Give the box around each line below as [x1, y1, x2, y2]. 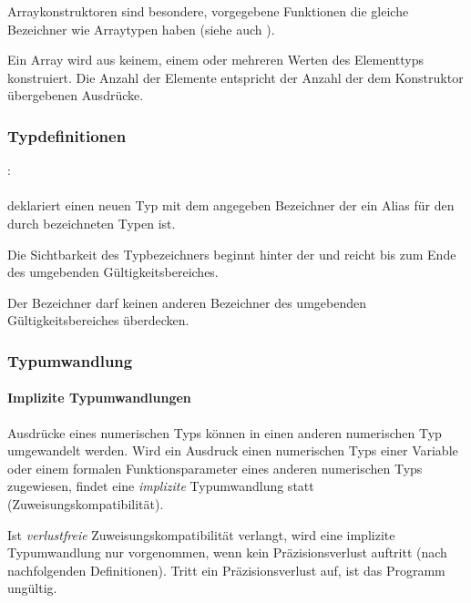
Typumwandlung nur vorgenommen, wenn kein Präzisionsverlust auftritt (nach [7, 543, 447, 562]
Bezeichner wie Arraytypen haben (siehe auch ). [7, 19, 275, 38]
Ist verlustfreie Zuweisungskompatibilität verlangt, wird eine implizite [7, 525, 395, 544]
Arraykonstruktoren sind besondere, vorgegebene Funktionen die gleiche [7, 2, 409, 20]
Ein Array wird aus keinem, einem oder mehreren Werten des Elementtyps [7, 50, 425, 69]
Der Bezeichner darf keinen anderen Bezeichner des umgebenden [7, 292, 366, 312]
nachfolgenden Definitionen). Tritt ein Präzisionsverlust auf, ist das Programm [7, 560, 445, 579]
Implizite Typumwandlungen [7, 388, 191, 407]
